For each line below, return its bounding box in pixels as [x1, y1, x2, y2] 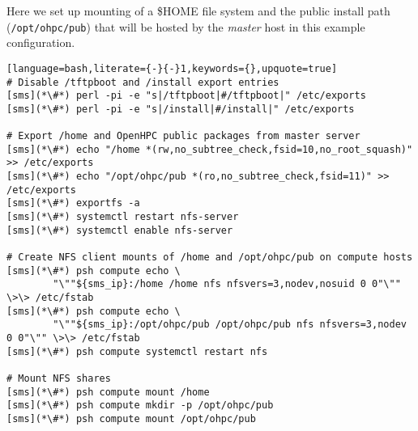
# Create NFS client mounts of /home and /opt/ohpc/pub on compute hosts [6, 251, 413, 264]
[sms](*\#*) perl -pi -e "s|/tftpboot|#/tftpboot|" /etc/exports [6, 90, 366, 102]
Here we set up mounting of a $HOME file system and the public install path [6, 2, 390, 19]
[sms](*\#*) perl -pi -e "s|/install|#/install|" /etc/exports [6, 103, 355, 115]
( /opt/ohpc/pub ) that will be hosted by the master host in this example [6, 18, 365, 35]
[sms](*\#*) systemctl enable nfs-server [6, 224, 233, 236]
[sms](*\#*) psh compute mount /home [6, 386, 210, 398]
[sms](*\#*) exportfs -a [6, 197, 140, 209]
